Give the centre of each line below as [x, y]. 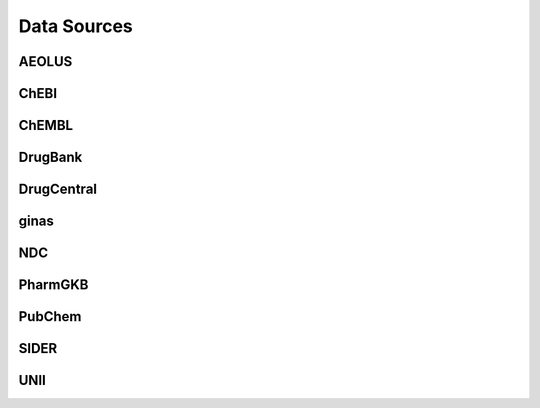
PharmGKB [53, 285]
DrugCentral [58, 189]
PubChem [50, 316]
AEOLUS [45, 61]
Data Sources [76, 26]
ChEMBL [46, 125]
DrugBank [50, 157]
